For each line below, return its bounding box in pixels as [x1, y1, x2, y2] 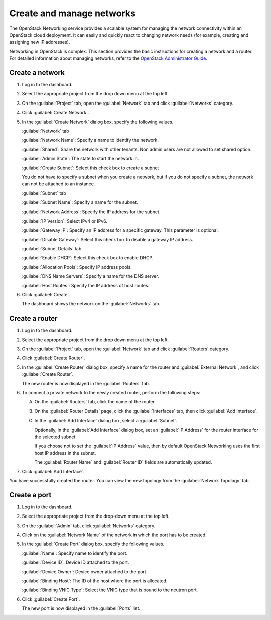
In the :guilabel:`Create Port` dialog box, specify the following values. [22, 541, 165, 547]
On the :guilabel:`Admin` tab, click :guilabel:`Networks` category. [22, 523, 156, 529]
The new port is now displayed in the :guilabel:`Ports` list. [22, 605, 141, 611]
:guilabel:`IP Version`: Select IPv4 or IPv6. [22, 218, 108, 224]
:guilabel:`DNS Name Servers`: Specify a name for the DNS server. [22, 273, 159, 279]
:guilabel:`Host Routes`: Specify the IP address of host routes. [22, 282, 150, 288]
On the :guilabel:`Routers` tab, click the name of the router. [34, 399, 156, 405]
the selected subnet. [34, 434, 77, 440]
